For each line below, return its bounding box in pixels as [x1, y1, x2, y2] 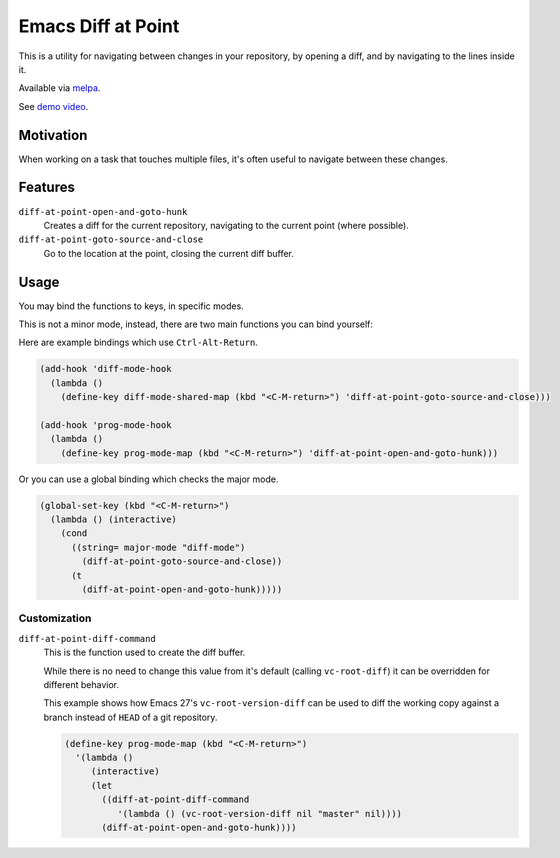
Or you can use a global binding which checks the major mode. [18, 473, 279, 485]
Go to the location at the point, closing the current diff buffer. [43, 247, 295, 259]
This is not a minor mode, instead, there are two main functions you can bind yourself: [18, 318, 374, 330]
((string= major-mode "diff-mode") [71, 541, 246, 553]
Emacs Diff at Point [18, 15, 180, 37]
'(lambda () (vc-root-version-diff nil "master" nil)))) [116, 808, 403, 819]
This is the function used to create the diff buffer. [43, 646, 246, 659]
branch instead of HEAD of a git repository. [43, 711, 218, 723]
